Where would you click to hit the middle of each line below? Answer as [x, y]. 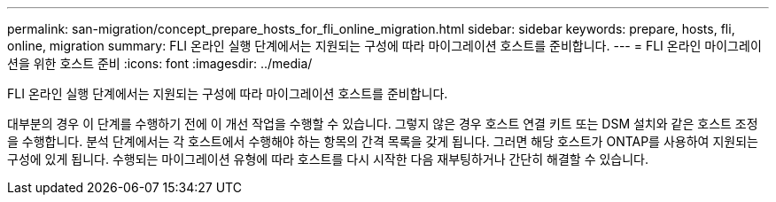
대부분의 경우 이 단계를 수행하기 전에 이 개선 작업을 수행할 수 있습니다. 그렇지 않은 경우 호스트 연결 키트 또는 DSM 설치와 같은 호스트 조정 [383, 124]
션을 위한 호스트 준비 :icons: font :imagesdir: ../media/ [160, 63]
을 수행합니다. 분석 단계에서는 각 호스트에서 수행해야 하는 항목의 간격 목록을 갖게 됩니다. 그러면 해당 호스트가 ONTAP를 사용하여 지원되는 [383, 141]
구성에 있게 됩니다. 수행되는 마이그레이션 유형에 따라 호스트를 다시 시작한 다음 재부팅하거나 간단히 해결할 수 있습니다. [328, 159]
